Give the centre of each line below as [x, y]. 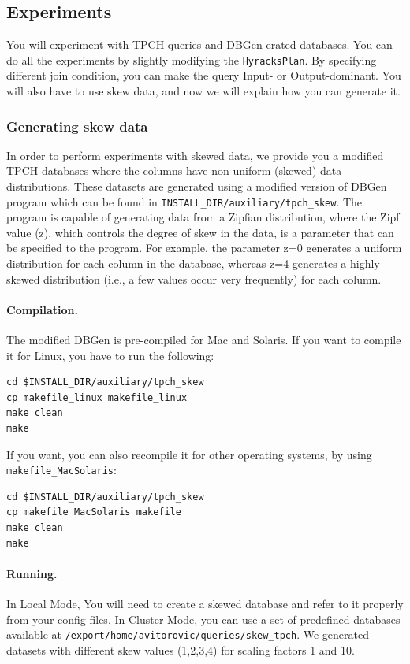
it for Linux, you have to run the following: [110, 355]
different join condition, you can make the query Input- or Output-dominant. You [204, 75]
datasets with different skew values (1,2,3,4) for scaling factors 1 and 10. [181, 649]
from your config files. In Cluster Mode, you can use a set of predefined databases [203, 619]
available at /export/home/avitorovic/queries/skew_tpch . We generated [188, 634]
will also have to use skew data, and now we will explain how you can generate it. [203, 91]
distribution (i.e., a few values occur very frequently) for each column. [212, 278]
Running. [32, 573]
